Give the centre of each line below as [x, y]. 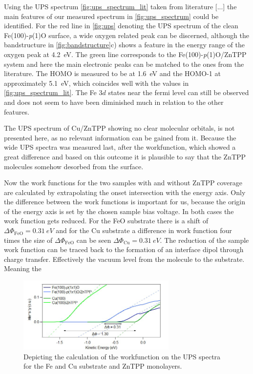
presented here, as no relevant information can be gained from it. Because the [120, 137]
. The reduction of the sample [204, 240]
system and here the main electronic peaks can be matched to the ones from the [124, 64]
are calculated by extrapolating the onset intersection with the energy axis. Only [125, 192]
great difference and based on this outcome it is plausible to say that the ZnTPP [125, 156]
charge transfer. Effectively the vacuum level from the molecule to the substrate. [124, 259]
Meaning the [23, 268]
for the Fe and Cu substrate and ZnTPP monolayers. [103, 366]
